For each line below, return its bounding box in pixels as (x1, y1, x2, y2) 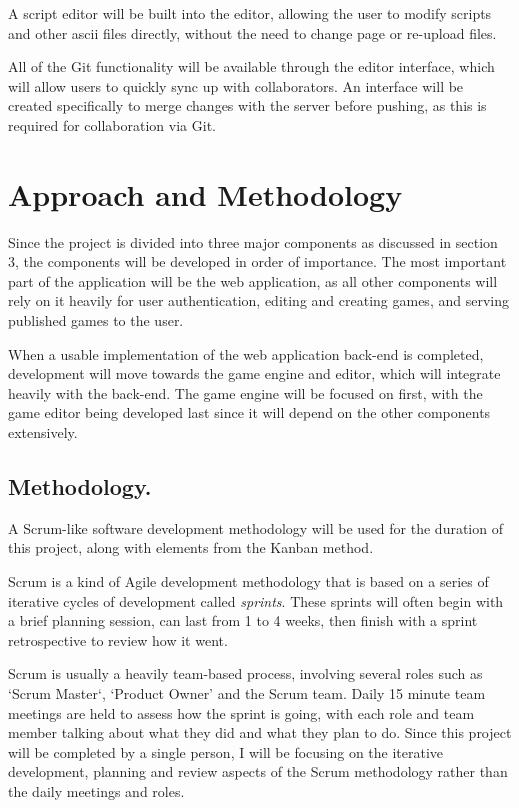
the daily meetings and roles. (8, 780, 185, 801)
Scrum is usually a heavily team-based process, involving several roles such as (8, 663, 483, 684)
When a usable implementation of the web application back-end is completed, (8, 343, 484, 364)
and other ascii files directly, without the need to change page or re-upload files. (8, 22, 497, 43)
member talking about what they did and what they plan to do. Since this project (8, 722, 512, 743)
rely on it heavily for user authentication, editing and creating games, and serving (8, 290, 509, 311)
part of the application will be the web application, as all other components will (8, 270, 498, 291)
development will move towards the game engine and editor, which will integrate (8, 363, 501, 384)
